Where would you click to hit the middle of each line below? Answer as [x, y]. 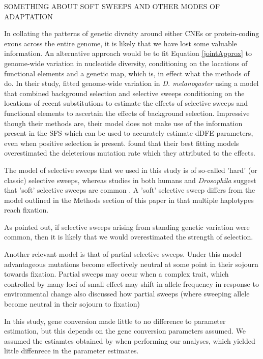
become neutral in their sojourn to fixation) [72, 304]
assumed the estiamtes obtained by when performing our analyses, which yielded [130, 340]
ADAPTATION [28, 16]
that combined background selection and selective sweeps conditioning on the [124, 93]
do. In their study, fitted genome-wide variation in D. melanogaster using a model [131, 83]
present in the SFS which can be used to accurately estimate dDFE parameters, [129, 133]
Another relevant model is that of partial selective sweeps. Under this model [123, 254]
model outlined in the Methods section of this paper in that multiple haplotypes [129, 200]
